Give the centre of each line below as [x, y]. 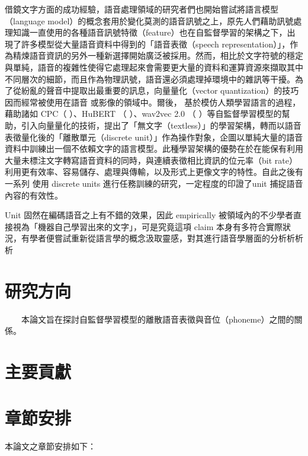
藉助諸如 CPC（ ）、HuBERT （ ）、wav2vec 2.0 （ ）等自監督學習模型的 [143, 114]
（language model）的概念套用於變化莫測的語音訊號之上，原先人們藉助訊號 [149, 20]
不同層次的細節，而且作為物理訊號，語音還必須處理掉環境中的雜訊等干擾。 [150, 79]
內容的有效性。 [34, 195]
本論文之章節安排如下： [50, 446]
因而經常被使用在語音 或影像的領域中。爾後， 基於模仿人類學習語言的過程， [153, 102]
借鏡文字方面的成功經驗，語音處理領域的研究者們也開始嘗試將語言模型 [142, 9]
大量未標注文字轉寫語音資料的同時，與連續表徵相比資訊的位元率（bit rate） [151, 160]
